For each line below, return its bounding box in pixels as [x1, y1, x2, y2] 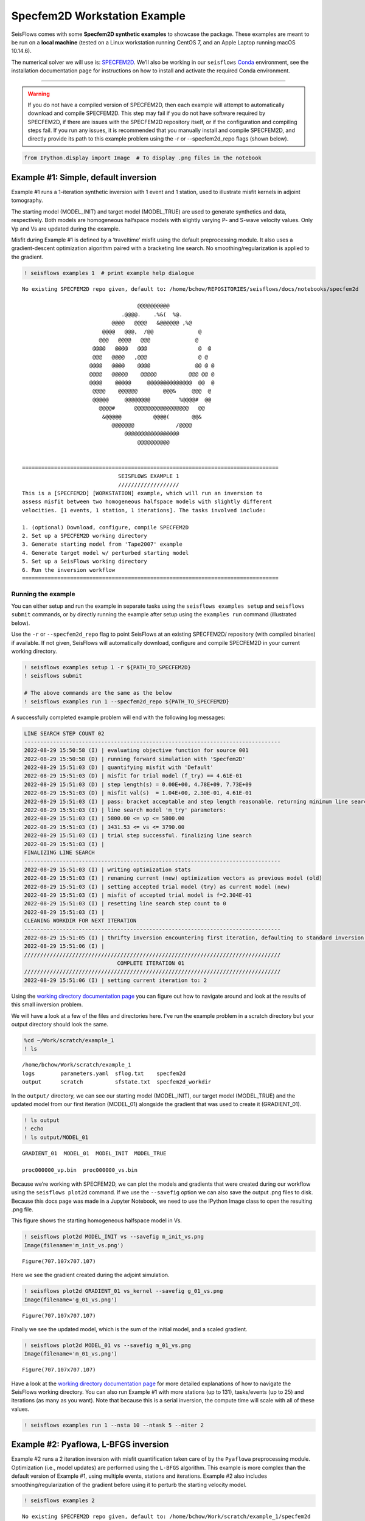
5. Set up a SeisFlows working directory [22, 558, 147, 565]
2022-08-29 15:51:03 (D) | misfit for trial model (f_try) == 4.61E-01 [24, 773, 243, 779]
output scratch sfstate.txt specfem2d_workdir [22, 1079, 212, 1085]
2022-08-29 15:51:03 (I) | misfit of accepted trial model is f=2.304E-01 [24, 891, 252, 899]
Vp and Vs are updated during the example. [11, 225, 120, 232]
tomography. [11, 197, 44, 204]
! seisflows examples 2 [24, 1497, 96, 1504]
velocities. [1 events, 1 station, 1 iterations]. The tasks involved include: [22, 507, 266, 513]
